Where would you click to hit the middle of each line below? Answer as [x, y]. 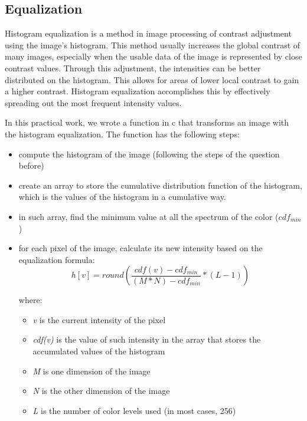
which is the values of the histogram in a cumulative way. [122, 197]
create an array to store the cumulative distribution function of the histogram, [160, 185]
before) [31, 165]
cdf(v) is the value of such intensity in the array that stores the [147, 339]
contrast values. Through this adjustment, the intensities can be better [133, 68]
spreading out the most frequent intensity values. [93, 102]
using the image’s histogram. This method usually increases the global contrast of [153, 45]
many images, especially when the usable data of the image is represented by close [153, 56]
